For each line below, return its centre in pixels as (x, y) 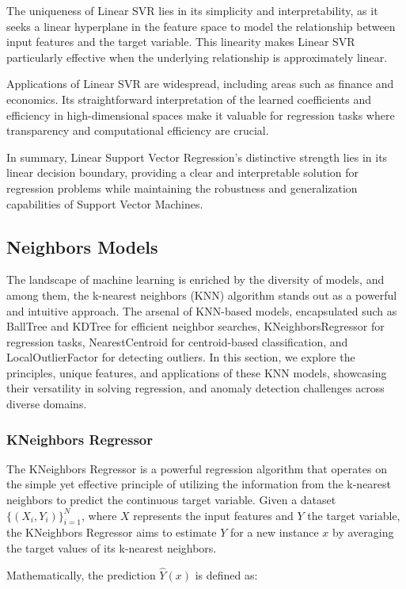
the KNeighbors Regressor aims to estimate (112, 532)
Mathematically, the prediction (81, 574)
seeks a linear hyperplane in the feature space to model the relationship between (201, 26)
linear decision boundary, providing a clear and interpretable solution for (183, 172)
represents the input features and (213, 515)
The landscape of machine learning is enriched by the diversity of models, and (195, 279)
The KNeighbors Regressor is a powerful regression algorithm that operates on (197, 468)
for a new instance (274, 532)
